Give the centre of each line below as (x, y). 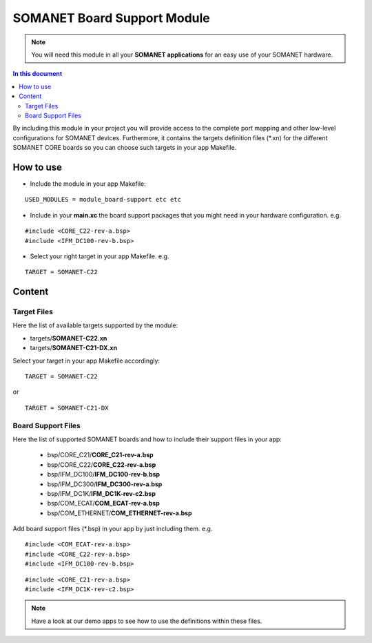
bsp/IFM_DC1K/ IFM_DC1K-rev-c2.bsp (102, 493)
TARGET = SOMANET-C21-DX (67, 408)
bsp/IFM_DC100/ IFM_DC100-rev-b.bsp (104, 474)
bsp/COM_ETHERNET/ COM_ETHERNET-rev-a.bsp (120, 513)
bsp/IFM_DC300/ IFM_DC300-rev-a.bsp (105, 484)
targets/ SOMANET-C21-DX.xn (73, 348)
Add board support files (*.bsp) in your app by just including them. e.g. (113, 529)
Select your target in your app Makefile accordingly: (86, 361)
